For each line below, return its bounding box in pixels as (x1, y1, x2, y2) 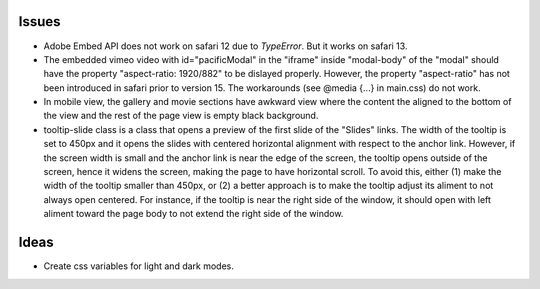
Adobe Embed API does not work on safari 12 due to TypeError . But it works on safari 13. (43, 40, 408, 52)
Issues (18, 13, 61, 30)
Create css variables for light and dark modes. (43, 260, 234, 272)
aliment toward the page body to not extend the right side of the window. (43, 208, 344, 220)
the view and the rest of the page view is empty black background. (43, 110, 319, 122)
